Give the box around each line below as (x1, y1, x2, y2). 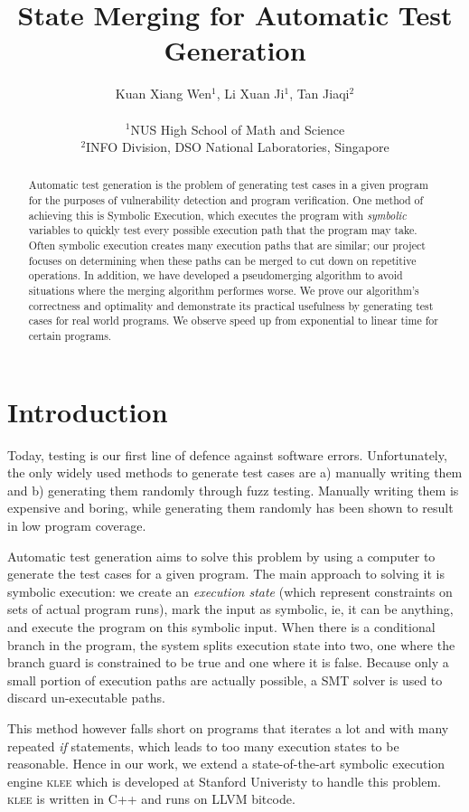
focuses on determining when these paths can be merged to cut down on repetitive (28, 252, 417, 268)
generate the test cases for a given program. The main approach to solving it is (7, 564, 445, 583)
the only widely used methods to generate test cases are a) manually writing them (7, 463, 463, 482)
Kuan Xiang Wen (115, 84, 212, 103)
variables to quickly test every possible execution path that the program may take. (28, 222, 417, 238)
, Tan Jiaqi (289, 84, 350, 103)
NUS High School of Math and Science (130, 119, 345, 138)
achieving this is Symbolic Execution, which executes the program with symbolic (28, 207, 407, 222)
